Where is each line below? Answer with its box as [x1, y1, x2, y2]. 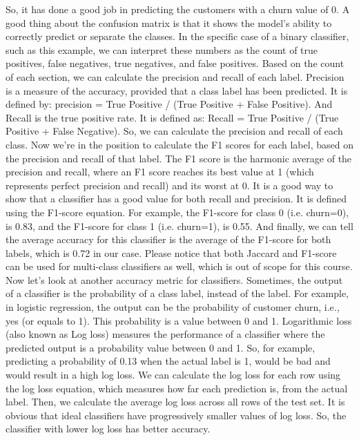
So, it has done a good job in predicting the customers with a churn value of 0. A [6, 2, 350, 16]
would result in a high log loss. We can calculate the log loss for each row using [6, 367, 341, 382]
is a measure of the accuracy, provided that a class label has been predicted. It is [6, 83, 348, 97]
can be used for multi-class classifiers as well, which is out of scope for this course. [6, 259, 353, 274]
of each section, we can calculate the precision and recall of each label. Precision [6, 69, 345, 84]
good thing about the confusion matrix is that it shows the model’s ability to [6, 15, 332, 30]
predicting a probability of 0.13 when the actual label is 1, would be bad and [6, 354, 331, 368]
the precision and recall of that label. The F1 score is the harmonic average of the [6, 151, 352, 165]
